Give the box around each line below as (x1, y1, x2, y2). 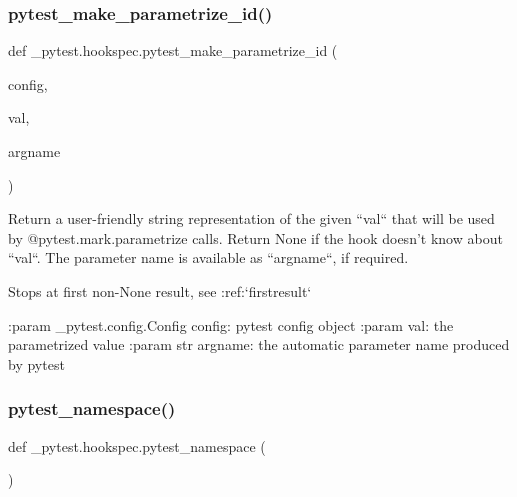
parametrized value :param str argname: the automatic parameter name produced (8, 334, 510, 355)
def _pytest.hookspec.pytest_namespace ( (8, 435, 266, 456)
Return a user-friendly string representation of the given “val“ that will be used (8, 208, 495, 229)
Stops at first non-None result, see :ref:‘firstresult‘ (8, 280, 312, 301)
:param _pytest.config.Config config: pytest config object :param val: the (8, 314, 454, 335)
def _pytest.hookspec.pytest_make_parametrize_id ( (8, 40, 338, 61)
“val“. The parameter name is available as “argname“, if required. (8, 247, 409, 268)
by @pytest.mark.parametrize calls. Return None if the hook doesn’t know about (8, 227, 503, 248)
